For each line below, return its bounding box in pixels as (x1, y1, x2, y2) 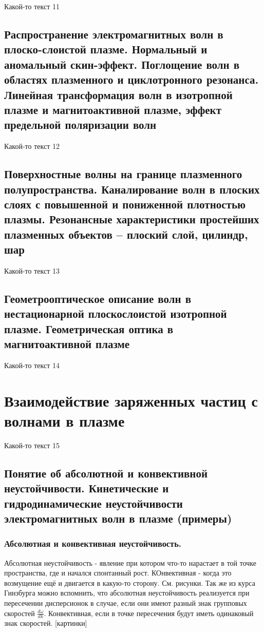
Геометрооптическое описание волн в (4, 290, 192, 306)
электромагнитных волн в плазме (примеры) (4, 510, 232, 526)
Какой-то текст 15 (4, 439, 60, 450)
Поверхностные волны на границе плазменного (4, 166, 242, 182)
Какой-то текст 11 (4, 1, 60, 11)
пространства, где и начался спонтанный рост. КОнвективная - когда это (4, 567, 232, 578)
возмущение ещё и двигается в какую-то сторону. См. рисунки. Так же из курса (4, 577, 255, 588)
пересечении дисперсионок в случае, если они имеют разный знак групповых (4, 597, 247, 608)
